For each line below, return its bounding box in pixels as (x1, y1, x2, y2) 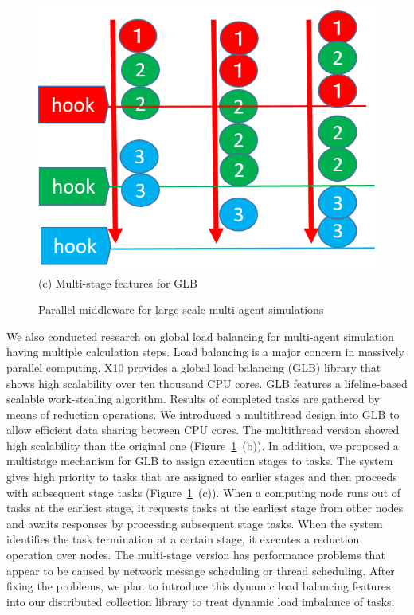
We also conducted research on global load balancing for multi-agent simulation (6, 327, 394, 344)
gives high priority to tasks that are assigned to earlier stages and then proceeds (6, 468, 397, 485)
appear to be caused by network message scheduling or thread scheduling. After (6, 562, 395, 578)
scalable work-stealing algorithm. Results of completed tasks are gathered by (6, 390, 380, 407)
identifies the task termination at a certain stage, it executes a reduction (6, 531, 360, 547)
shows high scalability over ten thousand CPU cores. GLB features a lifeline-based (6, 374, 408, 391)
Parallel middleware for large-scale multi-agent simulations (38, 301, 324, 318)
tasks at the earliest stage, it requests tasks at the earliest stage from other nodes (6, 499, 404, 516)
